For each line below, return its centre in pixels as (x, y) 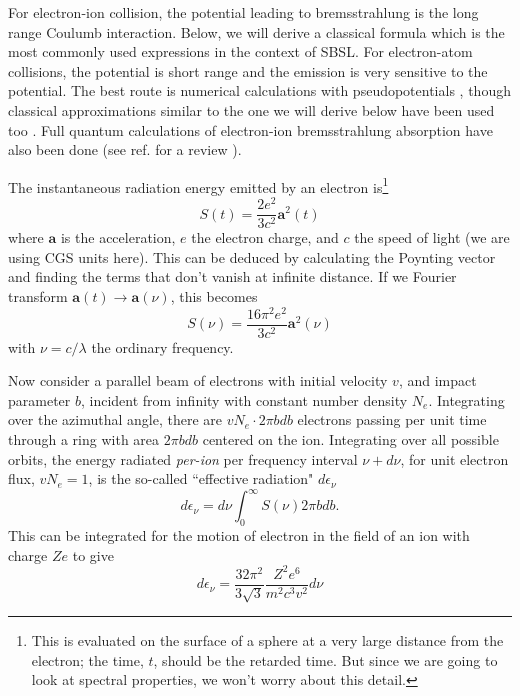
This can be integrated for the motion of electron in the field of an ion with (239, 535)
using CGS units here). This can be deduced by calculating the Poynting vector (252, 256)
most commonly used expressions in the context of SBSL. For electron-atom (240, 51)
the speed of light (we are (432, 237)
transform (38, 295)
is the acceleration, (118, 237)
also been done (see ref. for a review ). (125, 149)
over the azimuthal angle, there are (115, 419)
